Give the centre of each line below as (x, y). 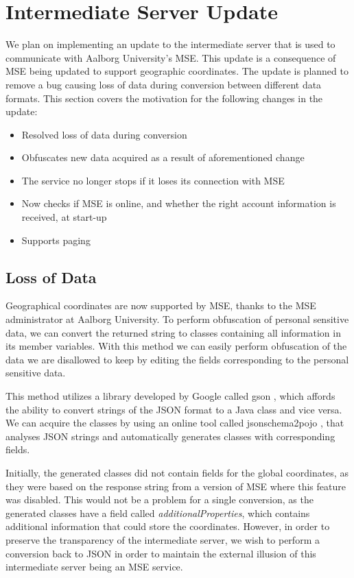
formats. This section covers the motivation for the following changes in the (164, 98)
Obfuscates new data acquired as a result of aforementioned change (163, 157)
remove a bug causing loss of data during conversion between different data (164, 84)
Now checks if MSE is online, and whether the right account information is (179, 203)
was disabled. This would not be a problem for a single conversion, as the (160, 499)
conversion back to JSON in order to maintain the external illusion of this (161, 553)
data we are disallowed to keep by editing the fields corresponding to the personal (177, 359)
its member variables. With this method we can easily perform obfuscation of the (176, 346)
